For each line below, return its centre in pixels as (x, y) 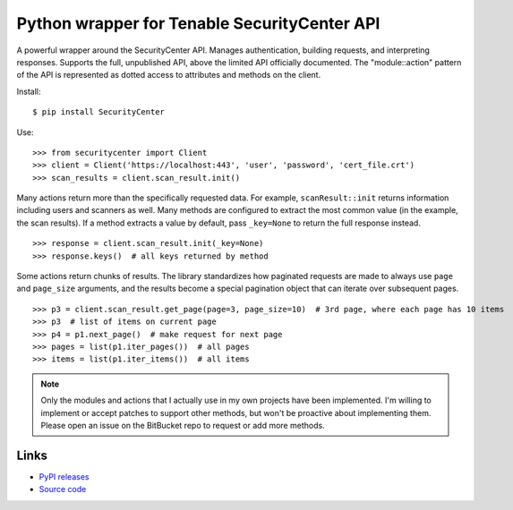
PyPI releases (64, 476)
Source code (63, 489)
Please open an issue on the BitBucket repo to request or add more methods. (183, 425)
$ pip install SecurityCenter (99, 112)
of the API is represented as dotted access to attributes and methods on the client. (169, 75)
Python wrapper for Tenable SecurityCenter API (198, 23)
